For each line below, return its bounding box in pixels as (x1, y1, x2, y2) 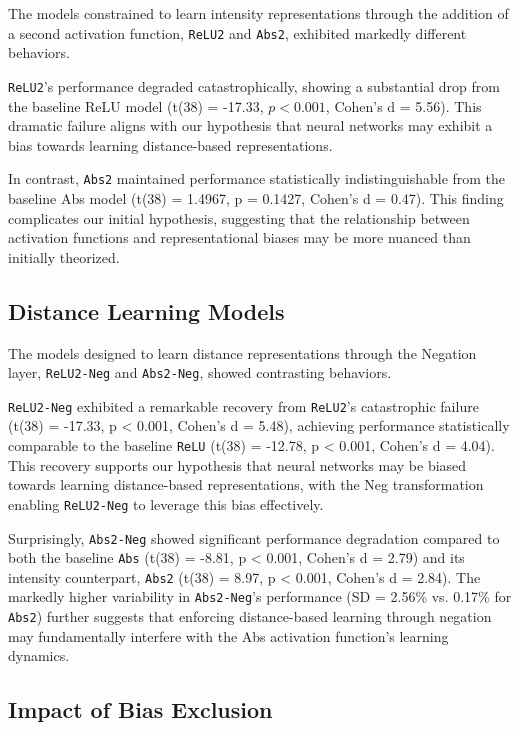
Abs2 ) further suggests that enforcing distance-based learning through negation (8, 606, 492, 627)
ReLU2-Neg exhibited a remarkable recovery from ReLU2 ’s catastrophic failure (8, 395, 479, 416)
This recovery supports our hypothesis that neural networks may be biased (8, 454, 467, 475)
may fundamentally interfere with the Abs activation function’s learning (8, 625, 449, 646)
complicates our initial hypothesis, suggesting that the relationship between (8, 207, 470, 228)
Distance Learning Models (8, 295, 285, 326)
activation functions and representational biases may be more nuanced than (8, 227, 471, 248)
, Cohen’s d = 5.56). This (325, 95, 482, 116)
